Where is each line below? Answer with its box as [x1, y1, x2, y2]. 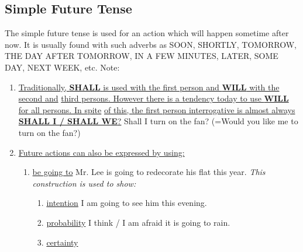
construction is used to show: [32, 177, 136, 189]
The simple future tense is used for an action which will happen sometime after [5, 27, 289, 39]
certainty [46, 236, 78, 248]
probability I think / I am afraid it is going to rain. [46, 216, 230, 228]
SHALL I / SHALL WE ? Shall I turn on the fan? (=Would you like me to [18, 115, 298, 127]
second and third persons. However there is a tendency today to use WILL [18, 92, 289, 104]
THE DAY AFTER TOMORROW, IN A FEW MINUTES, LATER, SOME [5, 50, 278, 62]
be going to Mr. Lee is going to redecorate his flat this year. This [32, 166, 266, 178]
